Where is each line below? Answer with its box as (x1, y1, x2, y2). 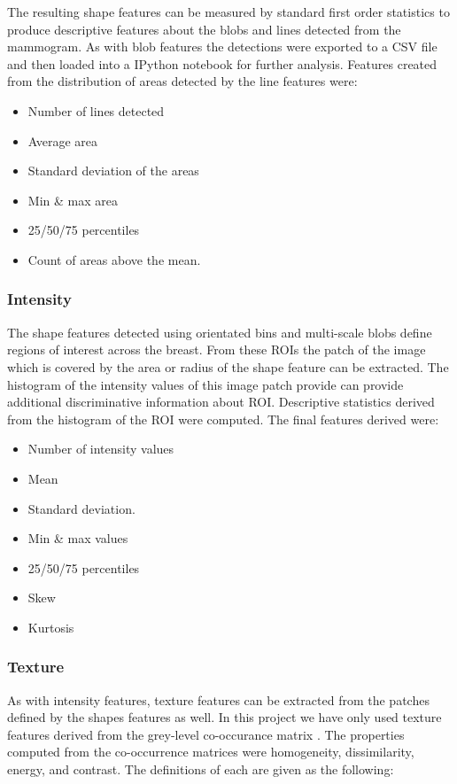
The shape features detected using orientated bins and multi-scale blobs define (7, 322, 432, 341)
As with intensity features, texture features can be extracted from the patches (7, 690, 430, 709)
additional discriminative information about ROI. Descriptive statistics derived (7, 392, 435, 411)
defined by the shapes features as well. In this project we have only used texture (7, 708, 442, 726)
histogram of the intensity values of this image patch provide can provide (7, 375, 404, 393)
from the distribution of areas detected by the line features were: (7, 72, 358, 90)
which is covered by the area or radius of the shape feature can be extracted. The (7, 357, 449, 376)
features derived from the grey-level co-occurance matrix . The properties (7, 725, 405, 743)
